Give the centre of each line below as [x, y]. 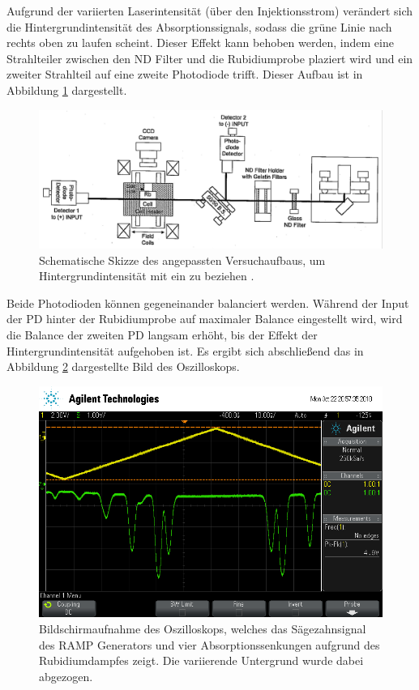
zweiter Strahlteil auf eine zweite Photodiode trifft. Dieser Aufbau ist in [185, 74]
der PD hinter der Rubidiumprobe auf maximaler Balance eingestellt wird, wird [205, 319]
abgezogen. [66, 676]
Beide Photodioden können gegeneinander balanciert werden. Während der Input [208, 302]
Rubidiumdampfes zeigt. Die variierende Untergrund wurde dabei [201, 660]
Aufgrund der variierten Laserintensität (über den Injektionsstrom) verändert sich [210, 11]
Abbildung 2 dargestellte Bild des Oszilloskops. [123, 366]
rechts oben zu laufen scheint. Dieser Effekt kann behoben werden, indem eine [200, 43]
